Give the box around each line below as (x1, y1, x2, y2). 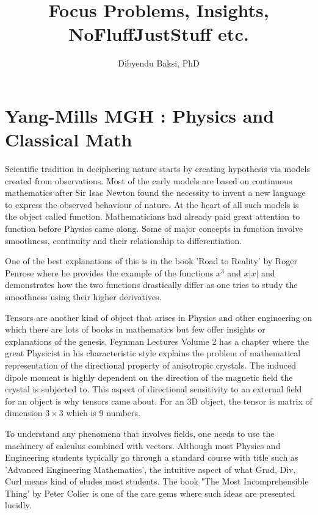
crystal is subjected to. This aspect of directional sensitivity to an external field (5, 383, 302, 395)
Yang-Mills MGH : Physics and (5, 103, 275, 128)
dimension (5, 406, 43, 419)
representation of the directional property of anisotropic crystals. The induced (5, 358, 297, 371)
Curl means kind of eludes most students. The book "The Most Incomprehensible (5, 475, 309, 488)
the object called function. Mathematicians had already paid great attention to (5, 210, 300, 223)
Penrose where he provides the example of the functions (5, 266, 214, 279)
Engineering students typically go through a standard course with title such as (5, 451, 298, 464)
